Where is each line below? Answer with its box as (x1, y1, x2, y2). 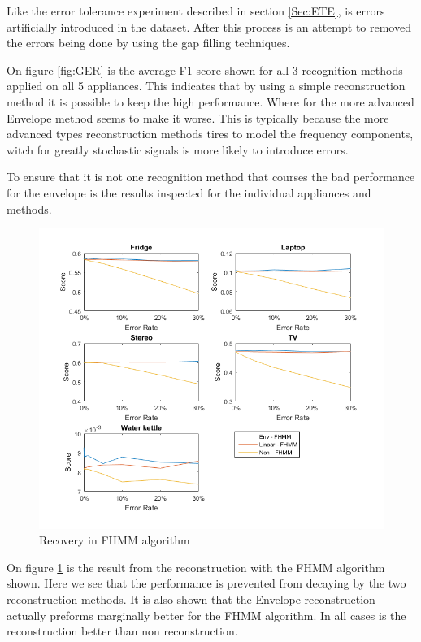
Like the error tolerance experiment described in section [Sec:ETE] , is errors (7, 2, 385, 19)
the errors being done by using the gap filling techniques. (7, 34, 290, 51)
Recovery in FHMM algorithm (39, 531, 190, 549)
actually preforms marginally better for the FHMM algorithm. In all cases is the (7, 606, 406, 623)
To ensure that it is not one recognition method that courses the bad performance (7, 168, 415, 185)
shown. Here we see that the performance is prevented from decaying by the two (7, 575, 406, 592)
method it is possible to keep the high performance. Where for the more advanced (7, 93, 414, 110)
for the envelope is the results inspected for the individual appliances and (7, 184, 371, 201)
